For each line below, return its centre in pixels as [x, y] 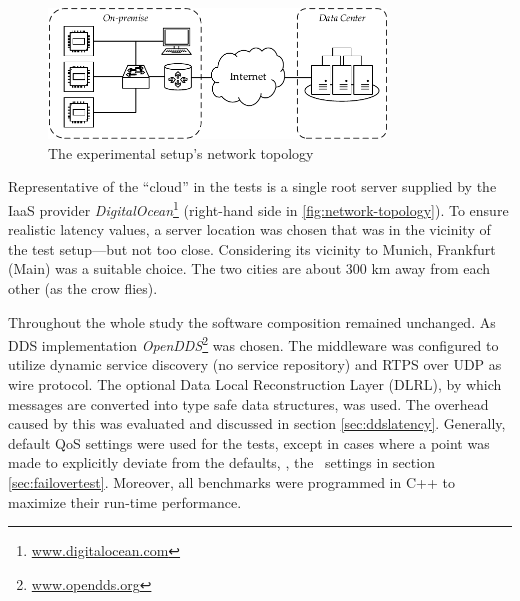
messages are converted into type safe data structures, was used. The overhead [248, 403]
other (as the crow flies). [83, 287]
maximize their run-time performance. [125, 501]
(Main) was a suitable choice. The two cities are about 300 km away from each [249, 268]
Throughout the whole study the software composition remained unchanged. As [252, 321]
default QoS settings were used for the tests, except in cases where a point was [249, 442]
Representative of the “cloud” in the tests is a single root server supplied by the [252, 186]
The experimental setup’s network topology [181, 152]
